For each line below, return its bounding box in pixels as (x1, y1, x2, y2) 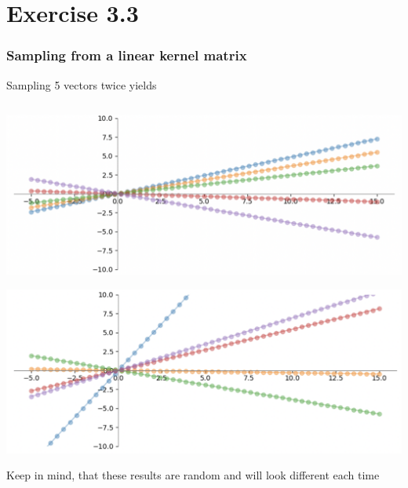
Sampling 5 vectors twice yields (6, 76, 157, 93)
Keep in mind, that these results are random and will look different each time (6, 467, 380, 483)
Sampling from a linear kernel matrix (6, 46, 247, 65)
